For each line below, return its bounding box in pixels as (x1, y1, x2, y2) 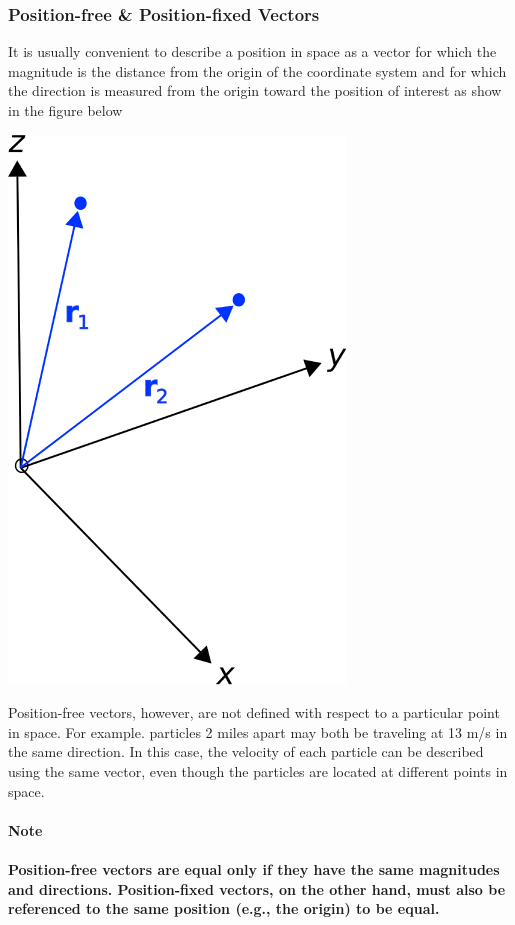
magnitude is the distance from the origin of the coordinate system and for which (8, 60, 507, 81)
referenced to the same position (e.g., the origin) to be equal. (8, 898, 440, 919)
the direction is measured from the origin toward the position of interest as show (8, 80, 502, 101)
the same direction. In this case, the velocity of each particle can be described (8, 741, 484, 762)
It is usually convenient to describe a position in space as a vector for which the (8, 41, 497, 62)
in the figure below (8, 100, 123, 120)
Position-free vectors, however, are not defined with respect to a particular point (8, 702, 500, 723)
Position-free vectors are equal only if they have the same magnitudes (8, 858, 500, 879)
